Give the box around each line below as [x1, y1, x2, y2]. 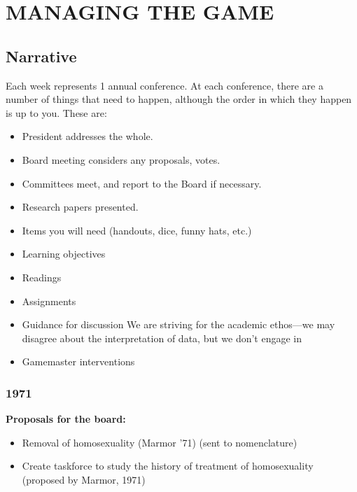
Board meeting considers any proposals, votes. [22, 152, 220, 167]
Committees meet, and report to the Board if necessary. [22, 176, 262, 190]
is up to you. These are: [6, 105, 107, 120]
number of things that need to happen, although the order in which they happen [6, 92, 352, 106]
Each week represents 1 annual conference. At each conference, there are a [6, 78, 323, 92]
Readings [22, 269, 62, 284]
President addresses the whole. [22, 129, 153, 143]
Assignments [22, 293, 76, 308]
